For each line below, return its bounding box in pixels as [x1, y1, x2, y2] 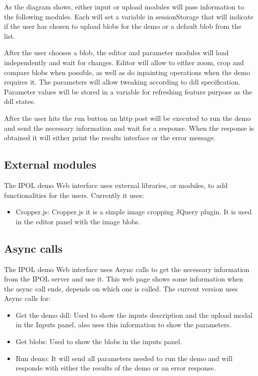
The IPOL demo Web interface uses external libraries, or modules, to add [4, 180, 228, 190]
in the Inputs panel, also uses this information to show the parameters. [15, 319, 232, 330]
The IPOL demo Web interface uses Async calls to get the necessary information [4, 264, 250, 274]
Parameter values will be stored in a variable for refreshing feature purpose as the [4, 86, 253, 96]
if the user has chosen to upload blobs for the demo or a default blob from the [4, 21, 242, 31]
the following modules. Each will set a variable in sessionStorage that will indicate [4, 11, 254, 21]
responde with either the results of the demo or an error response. [15, 363, 216, 373]
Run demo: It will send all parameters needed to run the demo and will [15, 353, 233, 363]
